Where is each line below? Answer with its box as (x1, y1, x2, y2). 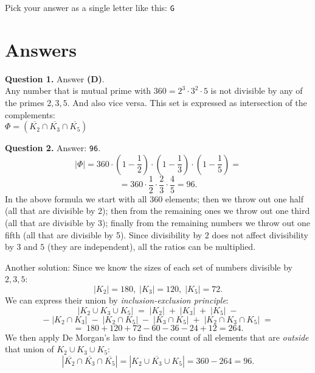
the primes (5, 96, 44, 108)
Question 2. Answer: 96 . (5, 141, 101, 154)
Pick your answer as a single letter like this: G (5, 1, 175, 13)
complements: (5, 108, 55, 121)
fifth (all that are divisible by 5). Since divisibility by (5, 228, 202, 241)
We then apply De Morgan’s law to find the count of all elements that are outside (5, 330, 309, 343)
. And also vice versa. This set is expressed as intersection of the (67, 96, 307, 108)
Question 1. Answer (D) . (5, 72, 105, 85)
